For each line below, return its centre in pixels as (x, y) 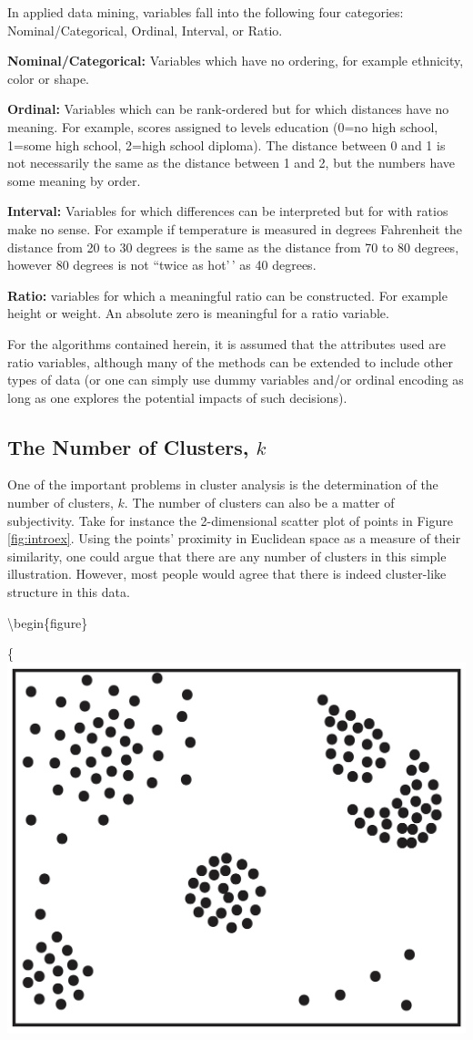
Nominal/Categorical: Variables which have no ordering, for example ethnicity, (236, 61)
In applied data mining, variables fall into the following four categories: (206, 12)
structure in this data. (69, 592)
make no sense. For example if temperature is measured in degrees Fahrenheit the (235, 228)
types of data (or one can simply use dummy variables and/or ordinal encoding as (236, 380)
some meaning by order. (74, 180)
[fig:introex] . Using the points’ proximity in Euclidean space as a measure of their (234, 538)
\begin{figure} (48, 622)
